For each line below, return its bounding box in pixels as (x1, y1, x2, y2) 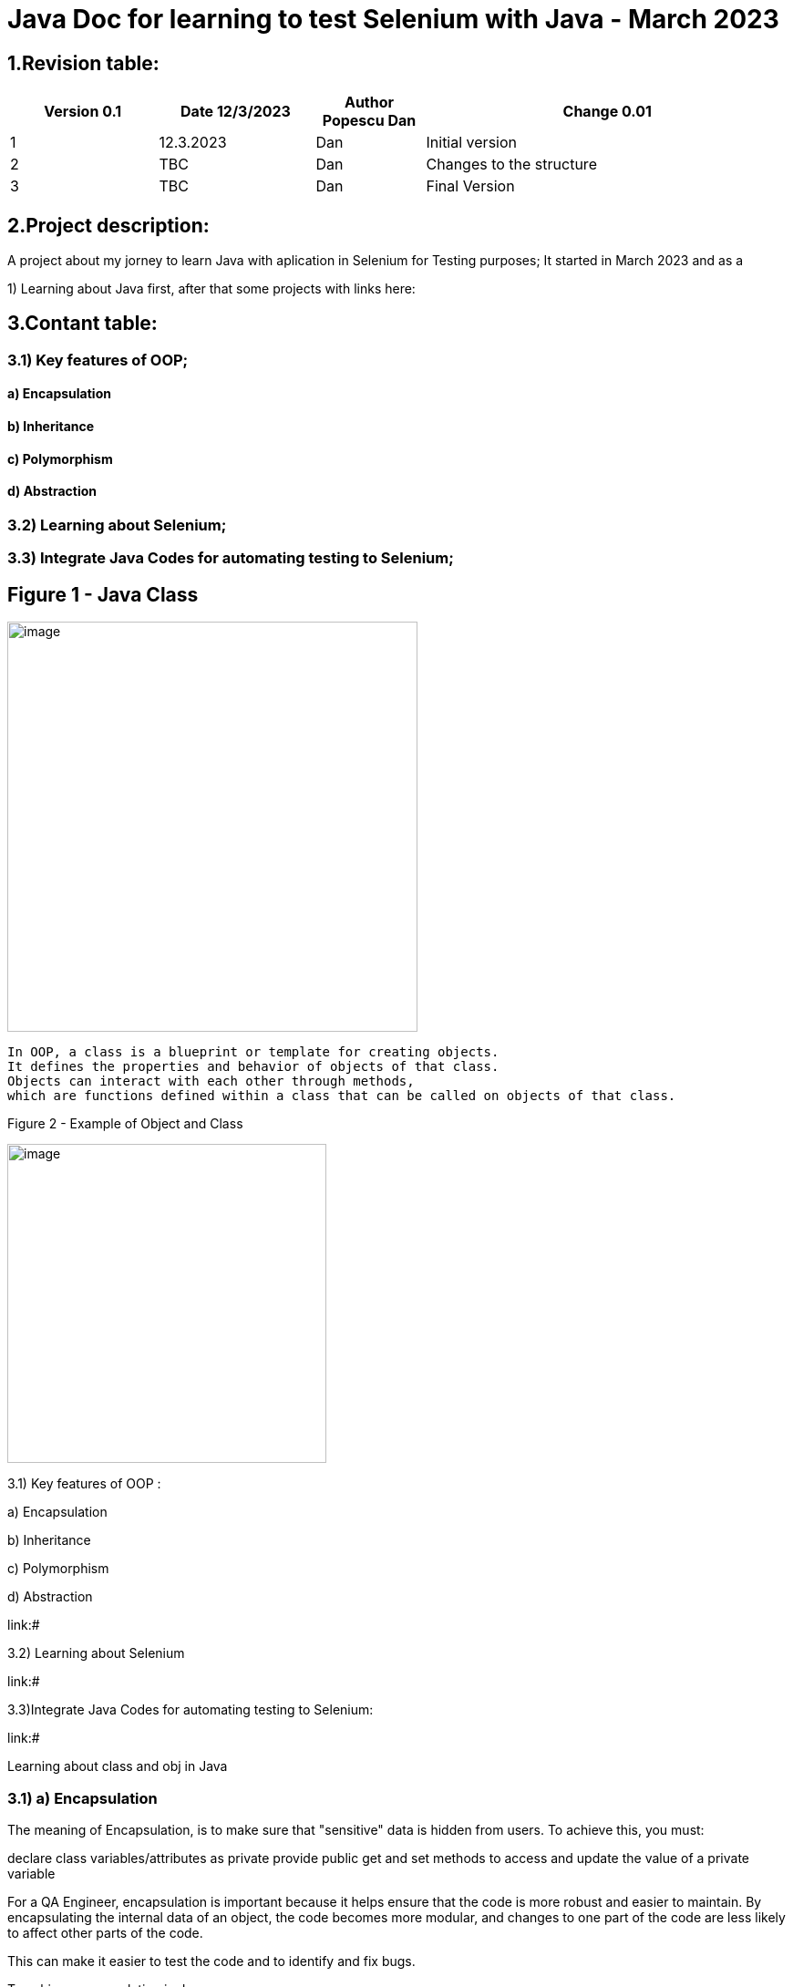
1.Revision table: (7, 51, 160, 75)
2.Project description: (7, 213, 210, 237)
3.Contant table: (7, 312, 158, 335)
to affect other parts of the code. (7, 1924, 203, 1941)
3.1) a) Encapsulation (7, 1788, 158, 1807)
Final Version (426, 177, 515, 196)
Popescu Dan (322, 111, 417, 130)
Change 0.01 (562, 102, 652, 121)
